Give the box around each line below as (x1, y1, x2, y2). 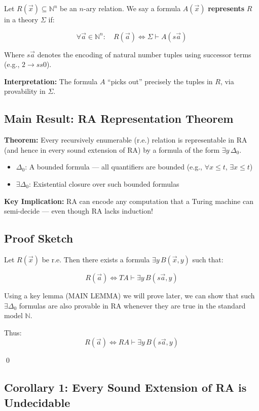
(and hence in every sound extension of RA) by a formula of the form (4, 144, 220, 155)
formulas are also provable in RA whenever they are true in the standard (19, 300, 246, 311)
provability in (4, 86, 46, 96)
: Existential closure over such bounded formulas (28, 178, 179, 189)
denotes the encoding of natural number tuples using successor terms (37, 49, 251, 59)
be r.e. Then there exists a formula (42, 254, 150, 264)
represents (208, 3, 245, 13)
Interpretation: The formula (4, 76, 98, 86)
